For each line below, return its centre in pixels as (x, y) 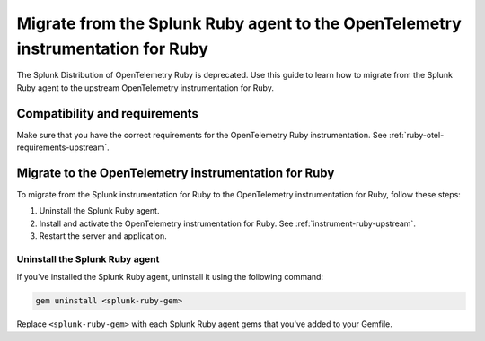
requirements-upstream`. (63, 147)
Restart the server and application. (103, 236)
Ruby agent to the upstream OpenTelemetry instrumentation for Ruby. (145, 87)
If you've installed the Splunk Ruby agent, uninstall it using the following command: (170, 277)
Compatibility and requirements (108, 114)
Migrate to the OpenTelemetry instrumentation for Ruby (176, 173)
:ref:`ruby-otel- (417, 135)
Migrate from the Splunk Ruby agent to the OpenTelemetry (239, 23)
